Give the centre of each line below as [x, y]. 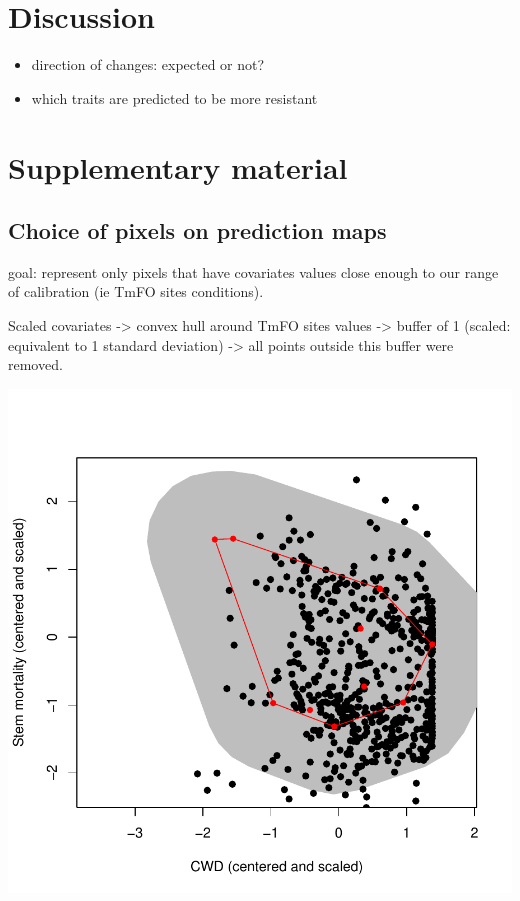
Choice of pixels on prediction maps [197, 230]
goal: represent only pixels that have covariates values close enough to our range [253, 271]
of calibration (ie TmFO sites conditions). [136, 291]
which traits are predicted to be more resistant [174, 97]
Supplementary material [178, 166]
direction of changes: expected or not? [148, 64]
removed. [35, 364]
